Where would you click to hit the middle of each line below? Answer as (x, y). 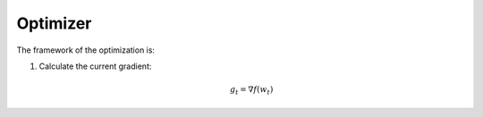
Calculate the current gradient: (95, 66)
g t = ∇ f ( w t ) (251, 91)
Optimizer (54, 23)
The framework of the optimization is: (86, 50)
